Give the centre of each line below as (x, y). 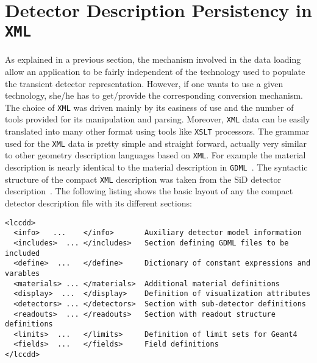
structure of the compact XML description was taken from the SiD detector (143, 179)
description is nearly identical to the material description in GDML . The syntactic (156, 167)
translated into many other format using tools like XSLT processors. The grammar (157, 131)
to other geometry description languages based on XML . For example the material (155, 155)
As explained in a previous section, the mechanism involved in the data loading (153, 59)
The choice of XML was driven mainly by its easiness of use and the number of (149, 107)
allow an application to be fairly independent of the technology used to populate (155, 72)
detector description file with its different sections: (98, 203)
